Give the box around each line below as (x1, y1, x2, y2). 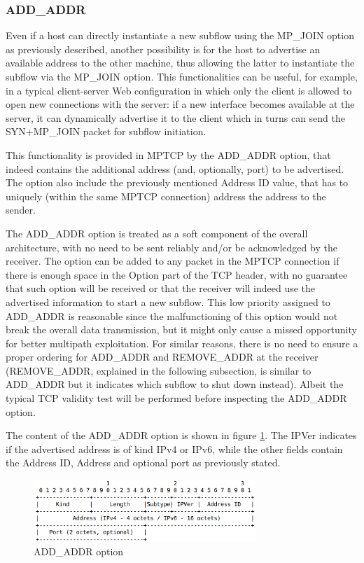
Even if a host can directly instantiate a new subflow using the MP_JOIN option (6, 28, 354, 43)
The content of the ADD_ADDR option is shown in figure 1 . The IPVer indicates (6, 428, 357, 443)
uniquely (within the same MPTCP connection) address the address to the (6, 188, 326, 203)
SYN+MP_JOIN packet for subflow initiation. (6, 124, 206, 139)
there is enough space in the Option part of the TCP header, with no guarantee (6, 267, 348, 281)
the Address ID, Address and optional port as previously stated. (6, 455, 281, 470)
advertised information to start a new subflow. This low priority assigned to (6, 294, 330, 309)
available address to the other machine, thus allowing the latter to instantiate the (6, 55, 355, 70)
